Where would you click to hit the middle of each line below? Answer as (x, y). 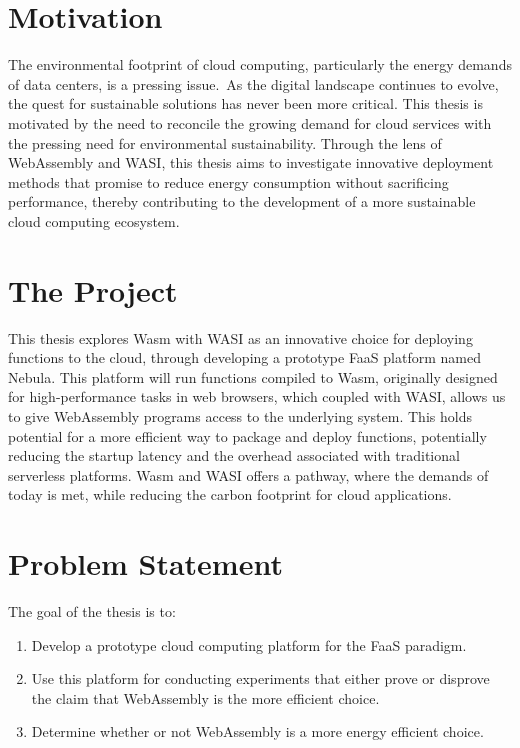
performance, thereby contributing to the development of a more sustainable (242, 201)
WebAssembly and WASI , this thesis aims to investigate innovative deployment (251, 162)
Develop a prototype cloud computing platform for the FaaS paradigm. (249, 644)
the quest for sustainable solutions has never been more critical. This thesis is (245, 103)
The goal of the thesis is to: (92, 611)
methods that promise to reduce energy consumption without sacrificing (228, 181)
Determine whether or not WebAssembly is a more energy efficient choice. (257, 731)
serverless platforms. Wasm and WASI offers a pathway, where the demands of (248, 474)
